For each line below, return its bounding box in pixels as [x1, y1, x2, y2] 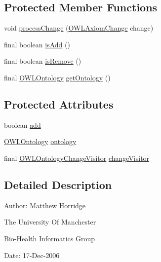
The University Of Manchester [4, 217, 96, 227]
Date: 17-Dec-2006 [4, 250, 60, 260]
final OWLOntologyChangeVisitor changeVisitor [4, 152, 150, 163]
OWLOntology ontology [4, 136, 77, 147]
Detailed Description [4, 177, 112, 192]
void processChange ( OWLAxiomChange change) [4, 23, 154, 33]
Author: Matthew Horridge [4, 200, 86, 210]
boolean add [4, 119, 41, 130]
